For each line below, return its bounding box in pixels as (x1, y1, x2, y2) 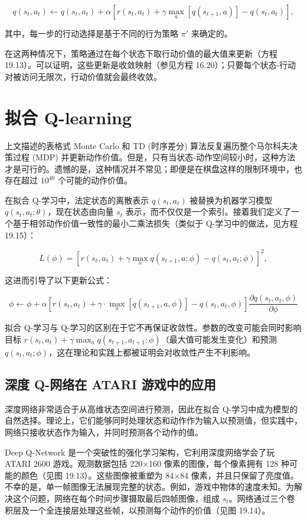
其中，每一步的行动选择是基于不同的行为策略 (5, 27, 178, 39)
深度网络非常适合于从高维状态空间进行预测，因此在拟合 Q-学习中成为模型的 (5, 402, 298, 415)
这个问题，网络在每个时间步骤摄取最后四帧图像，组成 (12, 492, 220, 504)
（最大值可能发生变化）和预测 (161, 333, 277, 345)
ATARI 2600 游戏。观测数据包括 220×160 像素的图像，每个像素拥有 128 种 (5, 457, 290, 470)
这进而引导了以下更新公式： (5, 273, 112, 286)
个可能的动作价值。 (57, 174, 132, 186)
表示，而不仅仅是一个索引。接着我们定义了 (125, 205, 291, 218)
